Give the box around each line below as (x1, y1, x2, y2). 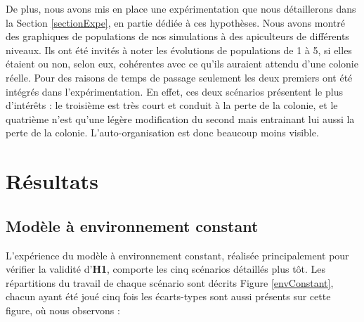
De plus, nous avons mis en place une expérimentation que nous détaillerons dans (6, 1, 356, 15)
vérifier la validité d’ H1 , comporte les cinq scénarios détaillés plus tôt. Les (6, 262, 326, 276)
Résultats (6, 167, 98, 195)
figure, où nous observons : (6, 302, 120, 317)
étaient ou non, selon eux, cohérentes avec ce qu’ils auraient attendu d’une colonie (6, 56, 358, 71)
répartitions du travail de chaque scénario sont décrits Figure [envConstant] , (6, 275, 334, 290)
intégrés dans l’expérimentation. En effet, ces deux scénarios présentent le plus (6, 84, 343, 98)
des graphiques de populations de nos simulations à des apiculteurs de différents (6, 29, 349, 44)
